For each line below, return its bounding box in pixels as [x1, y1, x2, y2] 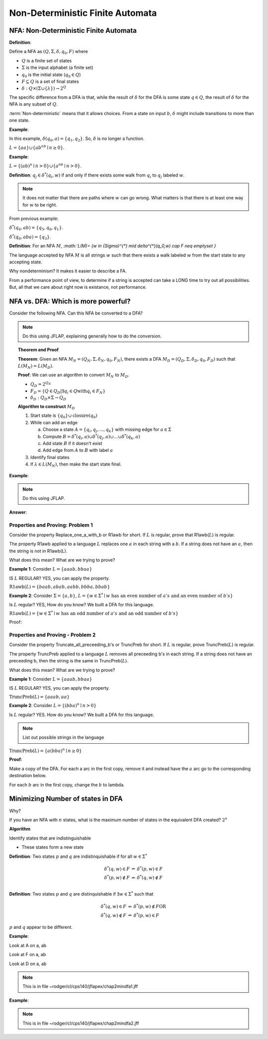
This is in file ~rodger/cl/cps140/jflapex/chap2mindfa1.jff [22, 983, 138, 989]
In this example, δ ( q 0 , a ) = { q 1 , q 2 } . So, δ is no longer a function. [9, 135, 144, 142]
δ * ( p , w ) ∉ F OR [133, 903, 166, 909]
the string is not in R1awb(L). [9, 548, 67, 554]
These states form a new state [21, 844, 84, 850]
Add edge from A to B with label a [43, 447, 113, 454]
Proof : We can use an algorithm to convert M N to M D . [18, 372, 130, 379]
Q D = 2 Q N [30, 381, 52, 388]
